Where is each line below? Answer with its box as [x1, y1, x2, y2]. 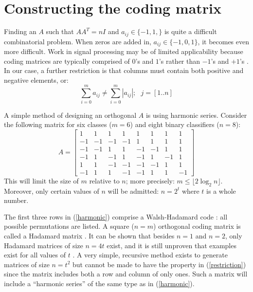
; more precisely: [126, 175, 175, 185]
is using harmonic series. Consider [145, 109, 247, 120]
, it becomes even [198, 36, 250, 46]
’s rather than [159, 55, 200, 66]
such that [46, 26, 74, 36]
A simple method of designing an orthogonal [4, 109, 137, 120]
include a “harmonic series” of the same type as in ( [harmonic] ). [4, 278, 195, 289]
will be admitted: [108, 185, 159, 196]
